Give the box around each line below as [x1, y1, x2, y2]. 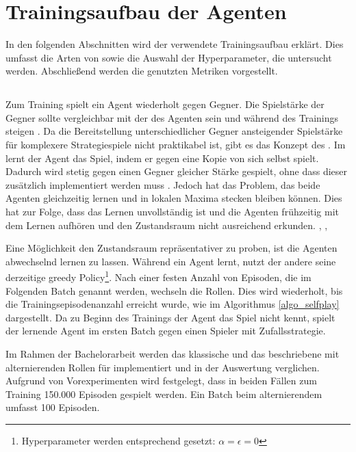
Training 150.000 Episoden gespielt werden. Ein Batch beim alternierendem [5, 386, 322, 401]
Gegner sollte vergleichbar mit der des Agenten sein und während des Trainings [5, 110, 339, 124]
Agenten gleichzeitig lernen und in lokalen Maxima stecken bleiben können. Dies [5, 191, 342, 205]
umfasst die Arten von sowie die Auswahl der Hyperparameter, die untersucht [5, 50, 332, 64]
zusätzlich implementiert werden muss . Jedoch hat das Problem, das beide [5, 177, 320, 191]
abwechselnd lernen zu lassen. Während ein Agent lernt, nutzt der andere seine [5, 254, 336, 268]
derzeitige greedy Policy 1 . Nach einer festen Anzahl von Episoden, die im [5, 268, 311, 284]
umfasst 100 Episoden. [5, 400, 100, 414]
